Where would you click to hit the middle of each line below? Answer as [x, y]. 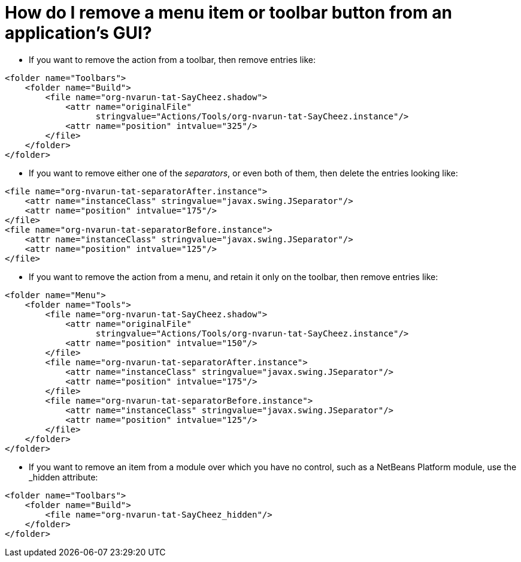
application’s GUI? [78, 33]
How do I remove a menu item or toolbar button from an [228, 13]
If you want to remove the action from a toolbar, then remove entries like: [172, 59]
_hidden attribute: [63, 477]
